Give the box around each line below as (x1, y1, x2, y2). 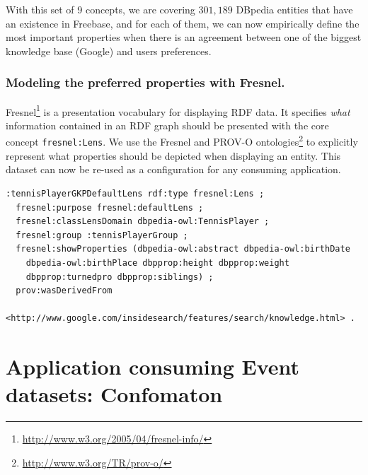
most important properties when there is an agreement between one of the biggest (6, 30, 362, 45)
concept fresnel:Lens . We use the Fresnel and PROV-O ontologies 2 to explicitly (6, 132, 358, 149)
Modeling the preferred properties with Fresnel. (6, 74, 285, 91)
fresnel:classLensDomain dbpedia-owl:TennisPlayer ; (16, 216, 270, 227)
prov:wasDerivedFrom (16, 286, 113, 296)
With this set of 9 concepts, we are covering (6, 2, 195, 16)
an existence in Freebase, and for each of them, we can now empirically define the (6, 16, 360, 30)
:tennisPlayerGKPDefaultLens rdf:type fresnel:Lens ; (6, 188, 265, 199)
